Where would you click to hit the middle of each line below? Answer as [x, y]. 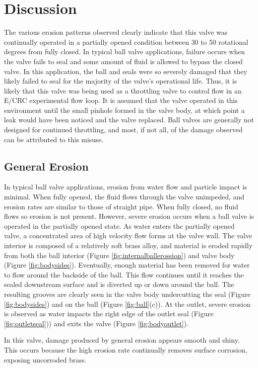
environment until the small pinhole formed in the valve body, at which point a [125, 110]
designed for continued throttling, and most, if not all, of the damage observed [123, 130]
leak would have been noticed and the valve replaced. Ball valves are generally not [129, 120]
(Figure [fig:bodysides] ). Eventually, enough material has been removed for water [127, 265]
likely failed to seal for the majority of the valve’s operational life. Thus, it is [121, 81]
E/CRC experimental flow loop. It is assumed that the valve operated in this [121, 100]
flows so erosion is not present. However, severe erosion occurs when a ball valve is [129, 216]
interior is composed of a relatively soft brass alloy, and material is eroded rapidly [128, 245]
